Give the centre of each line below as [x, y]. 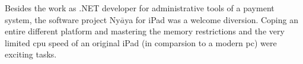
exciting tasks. [31, 54]
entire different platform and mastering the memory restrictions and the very [145, 31]
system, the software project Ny [63, 19]
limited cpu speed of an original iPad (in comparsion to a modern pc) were [141, 42]
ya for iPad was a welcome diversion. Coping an [211, 19]
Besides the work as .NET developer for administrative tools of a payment [140, 8]
